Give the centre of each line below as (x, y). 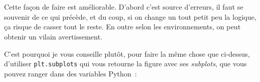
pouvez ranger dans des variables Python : (71, 73)
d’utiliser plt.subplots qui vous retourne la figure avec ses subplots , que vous (125, 64)
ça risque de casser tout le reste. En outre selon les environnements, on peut (122, 27)
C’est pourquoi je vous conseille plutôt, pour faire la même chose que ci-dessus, (127, 53)
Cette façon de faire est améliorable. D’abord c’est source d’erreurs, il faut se (124, 7)
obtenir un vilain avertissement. (53, 36)
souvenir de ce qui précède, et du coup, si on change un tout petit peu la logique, (130, 16)
